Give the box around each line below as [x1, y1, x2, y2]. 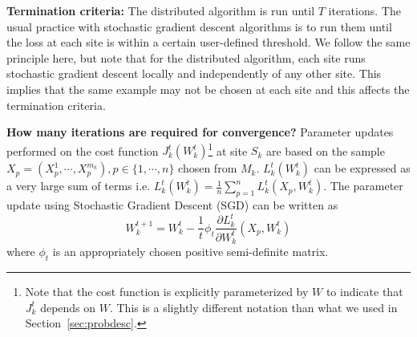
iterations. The [328, 2, 401, 18]
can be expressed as [314, 160, 411, 177]
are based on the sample [265, 142, 385, 159]
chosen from [178, 160, 237, 177]
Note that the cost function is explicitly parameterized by [25, 282, 309, 299]
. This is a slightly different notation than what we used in [109, 298, 398, 315]
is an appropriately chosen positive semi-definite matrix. [52, 243, 329, 260]
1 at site [208, 140, 248, 159]
